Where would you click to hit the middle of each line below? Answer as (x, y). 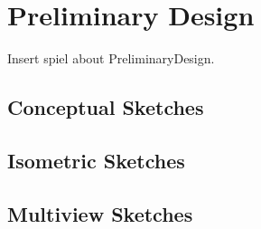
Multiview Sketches (100, 213)
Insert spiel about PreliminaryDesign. (111, 58)
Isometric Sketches (96, 160)
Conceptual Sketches (106, 107)
